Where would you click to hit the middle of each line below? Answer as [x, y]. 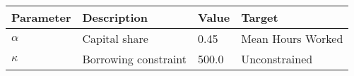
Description [115, 17]
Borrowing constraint [135, 59]
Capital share [115, 38]
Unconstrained [277, 59]
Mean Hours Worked [292, 38]
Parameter [41, 17]
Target [260, 17]
